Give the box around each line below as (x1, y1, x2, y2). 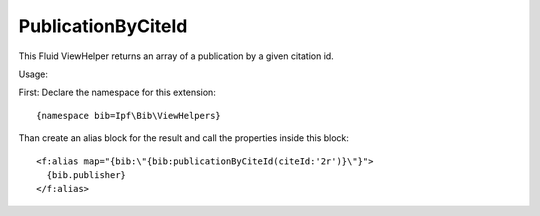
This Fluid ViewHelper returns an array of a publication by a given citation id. (18, 50, 334, 62)
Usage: (18, 68, 49, 80)
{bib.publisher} (46, 169, 127, 180)
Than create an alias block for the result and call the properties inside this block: (18, 132, 350, 144)
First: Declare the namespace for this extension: (18, 86, 217, 99)
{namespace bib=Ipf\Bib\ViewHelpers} (36, 110, 222, 121)
